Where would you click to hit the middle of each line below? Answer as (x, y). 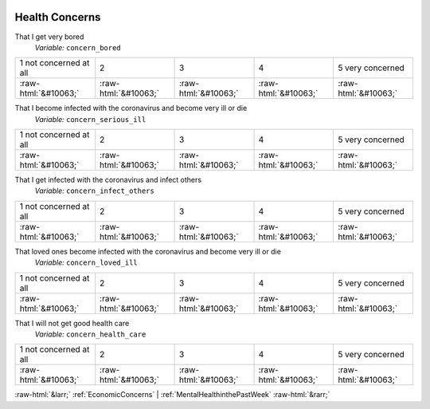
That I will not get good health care (72, 323)
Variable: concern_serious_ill (90, 119)
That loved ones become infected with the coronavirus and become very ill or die (148, 251)
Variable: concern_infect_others (94, 191)
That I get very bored (49, 37)
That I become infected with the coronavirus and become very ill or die (131, 108)
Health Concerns (58, 17)
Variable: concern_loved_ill (86, 262)
